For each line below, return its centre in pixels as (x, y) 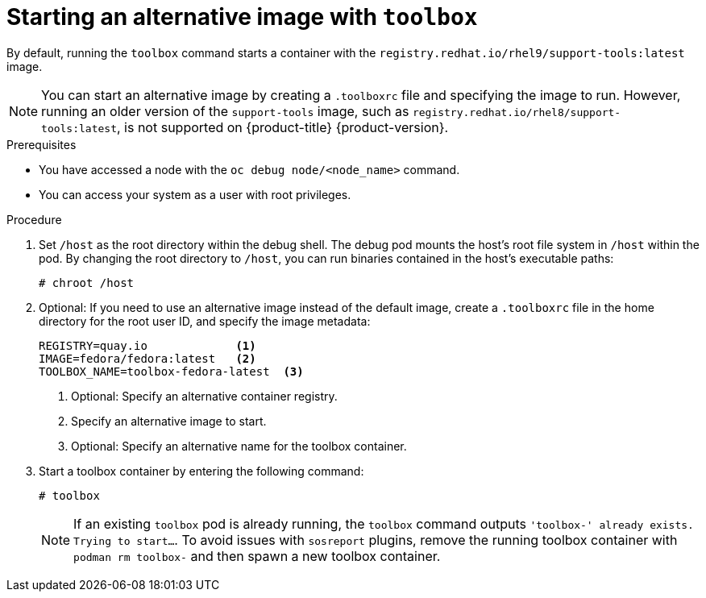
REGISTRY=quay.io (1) (147, 345)
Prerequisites (42, 144)
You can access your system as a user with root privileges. (195, 194)
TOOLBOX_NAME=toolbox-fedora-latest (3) (171, 371)
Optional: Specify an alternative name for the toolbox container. (239, 446)
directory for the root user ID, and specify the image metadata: (205, 321)
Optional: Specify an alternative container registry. (204, 396)
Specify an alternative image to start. (169, 421)
